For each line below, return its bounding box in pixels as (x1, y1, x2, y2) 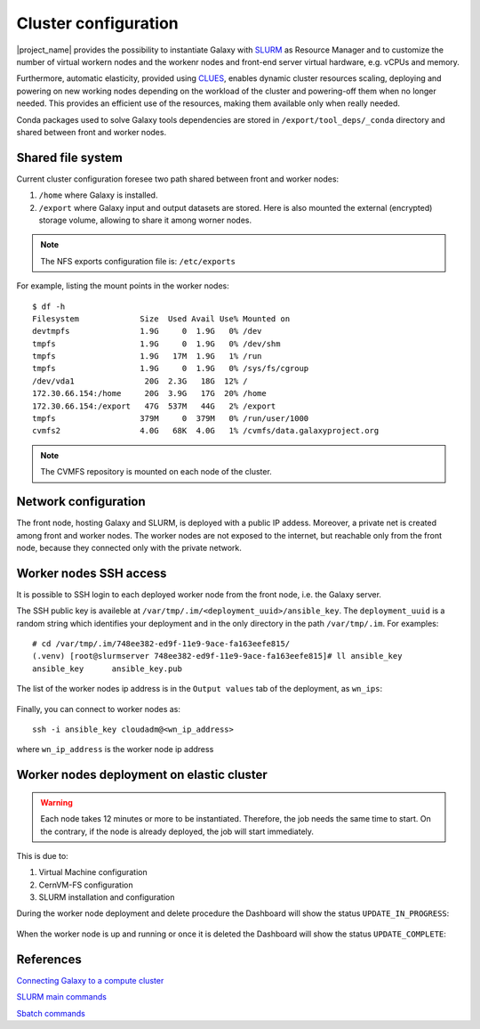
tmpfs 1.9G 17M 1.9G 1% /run (32, 352, 262, 361)
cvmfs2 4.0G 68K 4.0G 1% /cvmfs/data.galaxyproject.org (32, 425, 380, 436)
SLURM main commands (16, 992, 107, 1002)
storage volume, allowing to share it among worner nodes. (38, 215, 252, 225)
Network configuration (16, 494, 146, 509)
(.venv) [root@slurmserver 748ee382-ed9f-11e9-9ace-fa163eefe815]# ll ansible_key (32, 651, 403, 661)
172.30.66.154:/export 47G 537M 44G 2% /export (32, 401, 276, 411)
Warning (40, 797, 73, 807)
